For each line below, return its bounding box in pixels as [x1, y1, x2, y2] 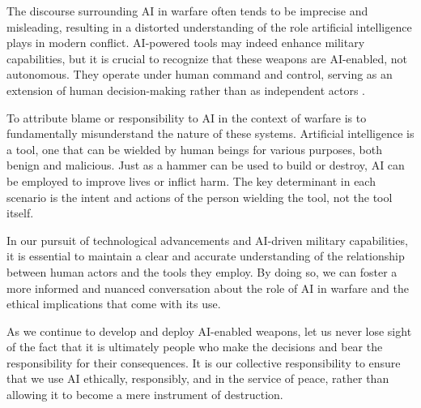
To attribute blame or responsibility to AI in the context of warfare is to [6, 109, 367, 126]
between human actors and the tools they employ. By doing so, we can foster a [6, 263, 398, 280]
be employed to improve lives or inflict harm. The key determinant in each [6, 172, 376, 189]
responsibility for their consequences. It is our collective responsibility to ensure [6, 354, 401, 371]
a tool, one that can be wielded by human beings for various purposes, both [6, 140, 383, 157]
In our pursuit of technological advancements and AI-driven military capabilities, [6, 231, 408, 248]
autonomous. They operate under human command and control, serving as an [6, 66, 393, 83]
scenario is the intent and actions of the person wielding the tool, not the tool [6, 188, 393, 205]
